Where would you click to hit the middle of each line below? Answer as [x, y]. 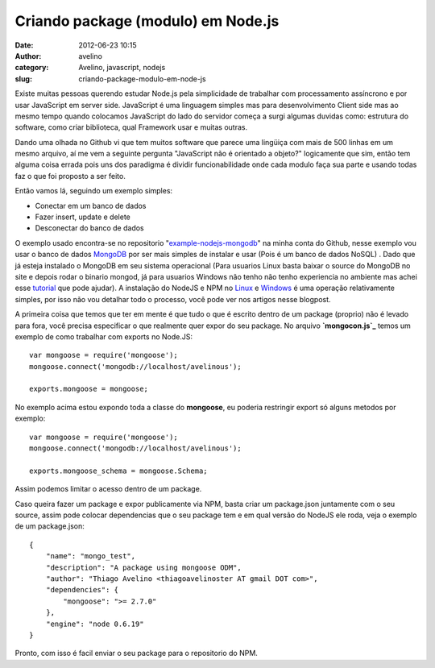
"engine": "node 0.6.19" [95, 624]
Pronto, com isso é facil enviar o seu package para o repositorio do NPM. [136, 653]
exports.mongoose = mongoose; [89, 389]
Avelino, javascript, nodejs [122, 68]
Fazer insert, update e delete [83, 217]
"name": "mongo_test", [91, 556]
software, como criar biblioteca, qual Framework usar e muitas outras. [131, 127]
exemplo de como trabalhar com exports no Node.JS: [104, 336]
